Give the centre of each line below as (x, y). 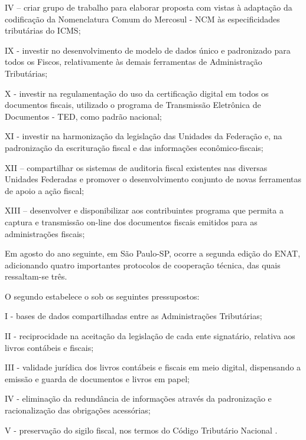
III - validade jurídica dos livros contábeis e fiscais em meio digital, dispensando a (153, 367)
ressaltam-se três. (36, 276)
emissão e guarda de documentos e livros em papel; (97, 378)
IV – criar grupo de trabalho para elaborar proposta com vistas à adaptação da (149, 7)
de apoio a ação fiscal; (45, 190)
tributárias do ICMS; (43, 30)
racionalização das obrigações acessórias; (78, 410)
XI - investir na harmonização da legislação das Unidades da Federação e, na (144, 136)
